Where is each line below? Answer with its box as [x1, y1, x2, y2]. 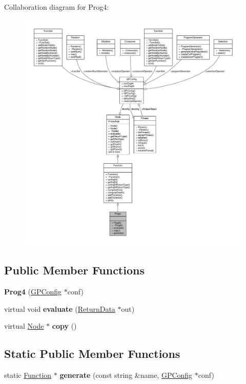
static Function [4, 370, 52, 380]
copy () [52, 321, 77, 331]
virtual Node [4, 321, 44, 331]
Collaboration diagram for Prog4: [4, 2, 109, 12]
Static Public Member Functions [4, 346, 180, 361]
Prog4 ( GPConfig [4, 286, 62, 297]
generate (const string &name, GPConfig [59, 370, 193, 380]
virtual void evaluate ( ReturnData [4, 303, 115, 314]
